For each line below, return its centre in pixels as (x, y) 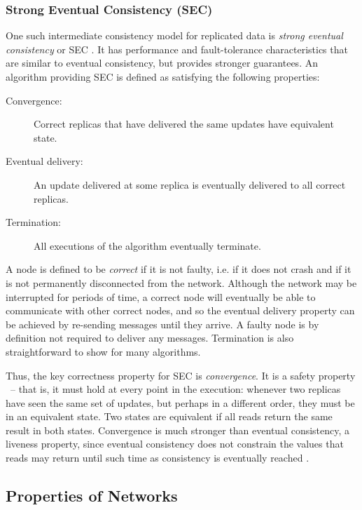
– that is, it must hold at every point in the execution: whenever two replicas (175, 389)
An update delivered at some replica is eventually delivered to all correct (190, 184)
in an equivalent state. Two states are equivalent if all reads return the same (169, 416)
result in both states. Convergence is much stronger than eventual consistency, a (178, 430)
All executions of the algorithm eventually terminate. (147, 245)
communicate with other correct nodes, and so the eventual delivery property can (180, 310)
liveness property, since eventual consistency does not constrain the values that (175, 444)
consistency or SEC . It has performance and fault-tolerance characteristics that (177, 49)
